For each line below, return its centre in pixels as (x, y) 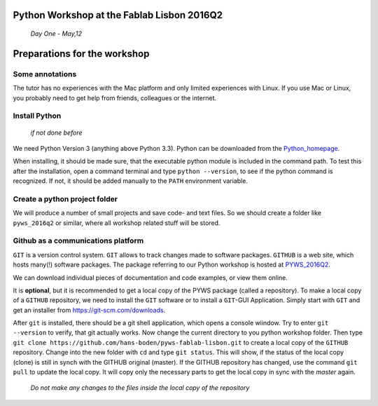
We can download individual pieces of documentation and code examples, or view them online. (150, 278)
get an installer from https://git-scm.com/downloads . (89, 310)
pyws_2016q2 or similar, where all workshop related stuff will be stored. (117, 223)
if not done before (56, 133)
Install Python (37, 116)
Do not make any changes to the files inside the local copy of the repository (140, 388)
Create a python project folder (65, 198)
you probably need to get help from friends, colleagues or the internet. (115, 97)
